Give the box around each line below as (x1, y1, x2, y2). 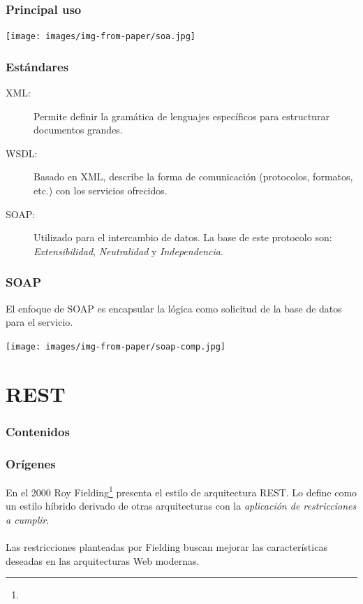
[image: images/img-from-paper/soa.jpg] (6, 31, 196, 42)
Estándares (6, 57, 69, 75)
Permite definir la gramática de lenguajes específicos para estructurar (34, 108, 329, 123)
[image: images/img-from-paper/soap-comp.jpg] (6, 341, 225, 352)
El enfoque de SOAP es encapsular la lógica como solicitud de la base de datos (6, 301, 342, 315)
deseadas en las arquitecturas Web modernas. (6, 553, 200, 568)
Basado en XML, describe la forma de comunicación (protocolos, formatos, (34, 169, 353, 184)
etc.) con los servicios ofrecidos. (34, 183, 168, 198)
